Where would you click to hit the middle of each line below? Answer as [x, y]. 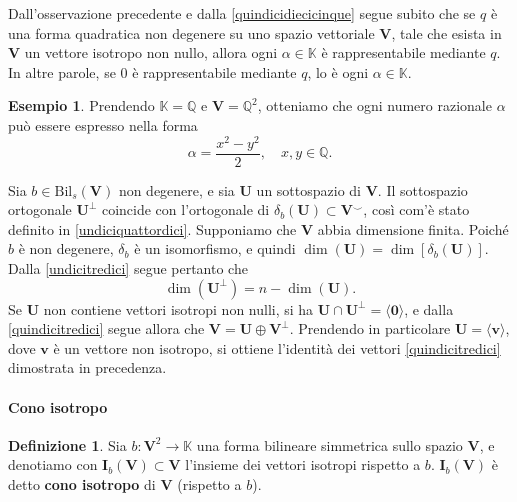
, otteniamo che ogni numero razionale [374, 105]
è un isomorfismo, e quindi [215, 248]
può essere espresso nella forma [103, 124]
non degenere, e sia [176, 189]
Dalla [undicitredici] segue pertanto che [128, 268]
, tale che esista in [446, 32]
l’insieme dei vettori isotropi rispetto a [303, 464]
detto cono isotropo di [82, 484]
